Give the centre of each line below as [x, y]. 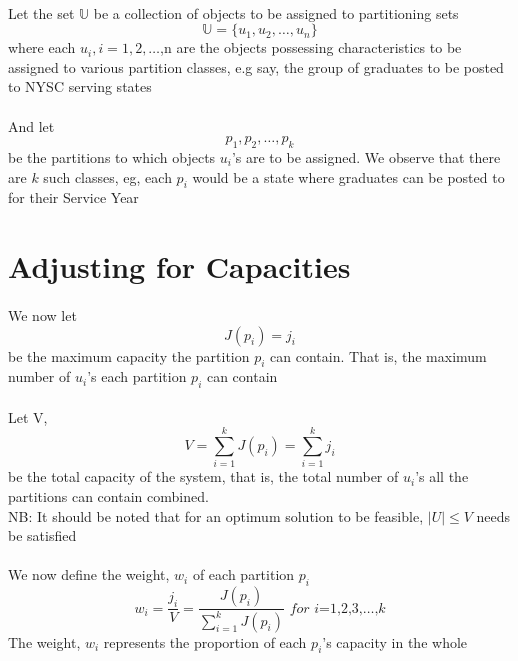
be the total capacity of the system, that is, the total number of [203, 476]
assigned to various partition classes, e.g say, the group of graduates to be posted [256, 66]
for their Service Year [73, 197]
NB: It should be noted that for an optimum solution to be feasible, [216, 515]
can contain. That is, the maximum [378, 355]
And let [31, 125]
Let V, [28, 416]
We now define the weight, [89, 574]
